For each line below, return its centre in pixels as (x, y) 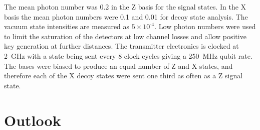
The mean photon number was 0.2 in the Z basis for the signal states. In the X (125, 7)
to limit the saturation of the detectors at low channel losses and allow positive (125, 36)
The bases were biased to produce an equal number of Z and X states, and (118, 66)
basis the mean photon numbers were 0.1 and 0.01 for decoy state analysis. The (126, 16)
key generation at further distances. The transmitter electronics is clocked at (121, 46)
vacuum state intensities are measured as (67, 26)
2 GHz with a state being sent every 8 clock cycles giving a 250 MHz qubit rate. (128, 55)
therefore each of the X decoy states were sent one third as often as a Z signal (123, 76)
